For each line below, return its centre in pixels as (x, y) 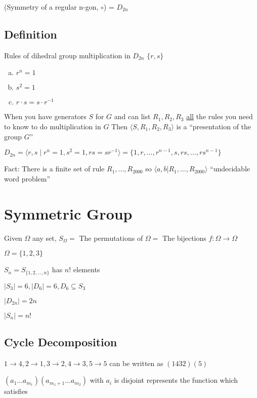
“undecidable (230, 169)
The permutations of (111, 238)
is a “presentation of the (214, 126)
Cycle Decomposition (61, 342)
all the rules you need (220, 116)
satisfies (16, 391)
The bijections (184, 238)
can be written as (136, 363)
